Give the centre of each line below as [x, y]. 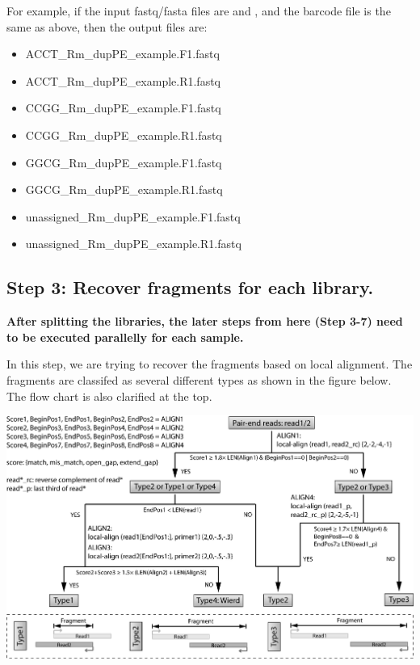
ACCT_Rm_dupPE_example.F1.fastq [122, 54]
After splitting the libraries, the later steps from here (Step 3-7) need [205, 321]
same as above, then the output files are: [107, 26]
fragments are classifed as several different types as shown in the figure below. [199, 379]
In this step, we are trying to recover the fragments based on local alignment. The [210, 364]
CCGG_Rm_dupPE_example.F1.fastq [123, 108]
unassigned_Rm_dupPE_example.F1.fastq [133, 216]
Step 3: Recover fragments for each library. [190, 287]
